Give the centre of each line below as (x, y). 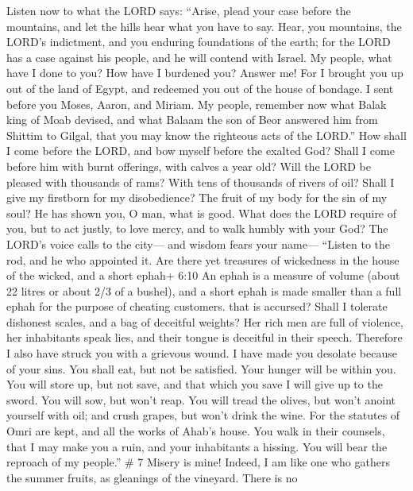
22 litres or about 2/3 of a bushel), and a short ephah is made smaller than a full (204, 290)
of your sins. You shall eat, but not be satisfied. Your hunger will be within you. (201, 368)
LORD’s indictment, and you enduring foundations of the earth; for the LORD (199, 42)
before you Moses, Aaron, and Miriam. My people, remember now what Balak (197, 104)
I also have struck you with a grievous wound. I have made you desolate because (202, 353)
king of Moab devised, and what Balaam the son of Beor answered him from (192, 120)
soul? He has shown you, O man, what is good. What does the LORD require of (202, 213)
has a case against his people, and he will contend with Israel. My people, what (199, 57)
